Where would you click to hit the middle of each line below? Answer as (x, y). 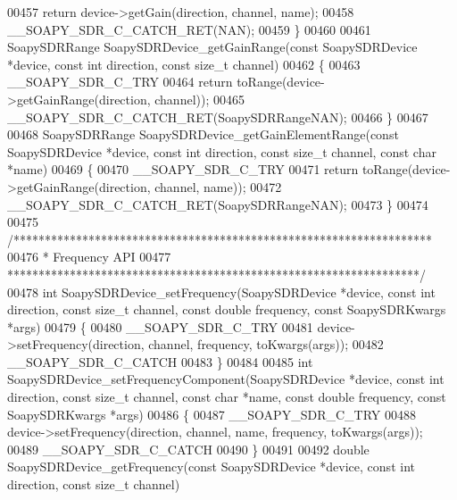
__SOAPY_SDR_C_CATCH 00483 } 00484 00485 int (160, 361)
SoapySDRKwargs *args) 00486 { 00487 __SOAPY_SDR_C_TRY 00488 (212, 414)
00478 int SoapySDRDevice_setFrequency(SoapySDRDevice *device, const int (221, 292)
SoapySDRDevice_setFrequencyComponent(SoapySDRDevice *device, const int (226, 379)
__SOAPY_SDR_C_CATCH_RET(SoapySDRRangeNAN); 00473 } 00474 (218, 204)
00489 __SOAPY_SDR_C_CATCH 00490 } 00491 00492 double (188, 449)
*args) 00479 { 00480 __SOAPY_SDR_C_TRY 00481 (160, 326)
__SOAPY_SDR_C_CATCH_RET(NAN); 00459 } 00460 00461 (189, 29)
